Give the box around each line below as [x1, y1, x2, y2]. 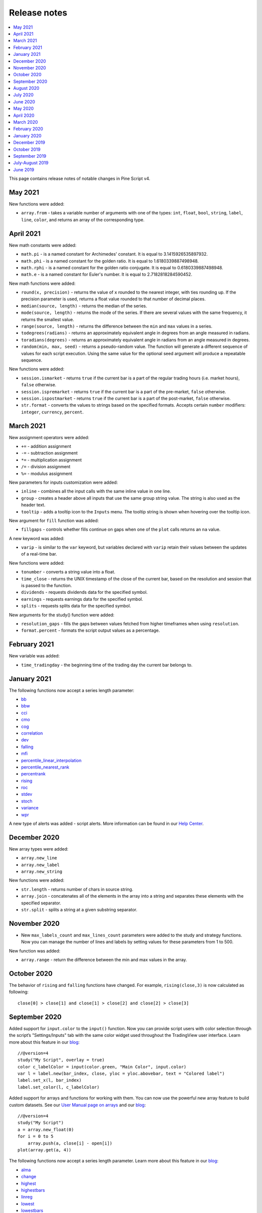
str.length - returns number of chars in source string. [21, 886, 133, 892]
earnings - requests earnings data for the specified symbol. [21, 596, 143, 602]
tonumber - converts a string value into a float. [21, 569, 115, 575]
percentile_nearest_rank [21, 764, 70, 770]
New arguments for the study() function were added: [9, 612, 115, 618]
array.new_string [21, 869, 63, 874]
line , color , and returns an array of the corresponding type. [21, 216, 145, 223]
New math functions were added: [9, 280, 76, 286]
